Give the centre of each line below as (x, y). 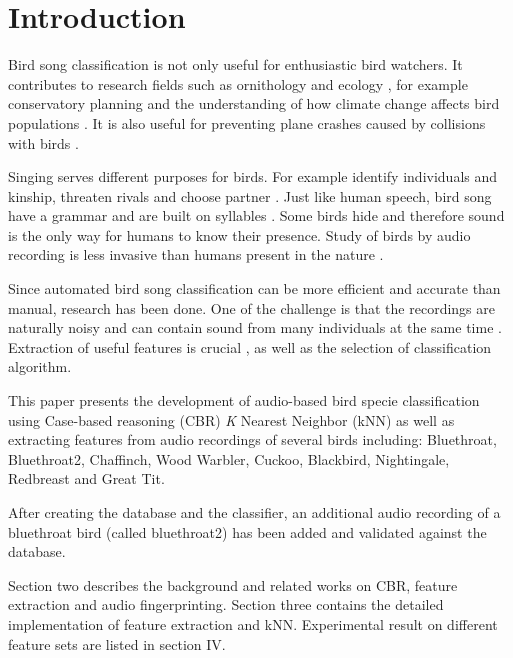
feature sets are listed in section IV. (117, 643)
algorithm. (40, 366)
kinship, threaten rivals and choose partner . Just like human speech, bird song (250, 195)
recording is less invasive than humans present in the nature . (196, 254)
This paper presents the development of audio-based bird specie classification (244, 400)
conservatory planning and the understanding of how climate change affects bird (254, 103)
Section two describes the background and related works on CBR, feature (233, 584)
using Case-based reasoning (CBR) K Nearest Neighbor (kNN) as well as (231, 419)
